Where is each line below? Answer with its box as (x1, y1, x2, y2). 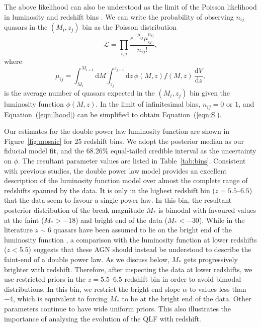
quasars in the (4, 22, 48, 32)
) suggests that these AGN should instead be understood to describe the (28, 244, 251, 255)
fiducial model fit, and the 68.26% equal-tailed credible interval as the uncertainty (4, 145, 256, 156)
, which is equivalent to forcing (13, 293, 108, 304)
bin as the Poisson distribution (82, 22, 177, 32)
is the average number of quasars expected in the (4, 88, 155, 98)
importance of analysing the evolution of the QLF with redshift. (4, 313, 201, 323)
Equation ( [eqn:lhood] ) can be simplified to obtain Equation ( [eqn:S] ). (4, 109, 222, 119)
